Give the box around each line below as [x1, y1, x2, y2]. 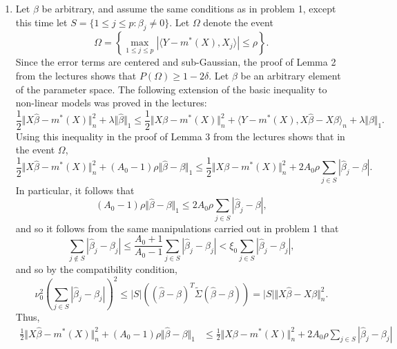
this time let [15, 15, 68, 29]
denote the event [203, 15, 273, 29]
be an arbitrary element [240, 68, 341, 82]
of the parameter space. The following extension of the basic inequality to [15, 82, 327, 96]
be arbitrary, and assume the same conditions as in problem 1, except [41, 1, 336, 15]
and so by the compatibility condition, [15, 262, 178, 276]
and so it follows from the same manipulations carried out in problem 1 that [15, 220, 339, 235]
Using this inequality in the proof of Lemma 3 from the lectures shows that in [15, 129, 345, 143]
